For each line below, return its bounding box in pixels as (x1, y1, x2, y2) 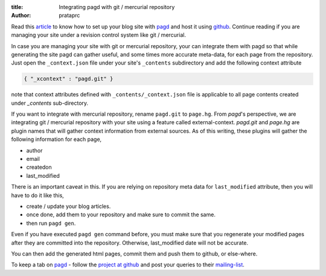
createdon (26, 163, 53, 171)
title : (11, 4, 24, 10)
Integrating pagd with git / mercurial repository (59, 4, 175, 10)
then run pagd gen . (26, 219, 76, 227)
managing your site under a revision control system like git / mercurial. (11, 31, 187, 39)
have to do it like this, (11, 192, 65, 199)
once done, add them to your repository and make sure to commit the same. (26, 211, 216, 218)
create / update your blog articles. (26, 202, 111, 210)
